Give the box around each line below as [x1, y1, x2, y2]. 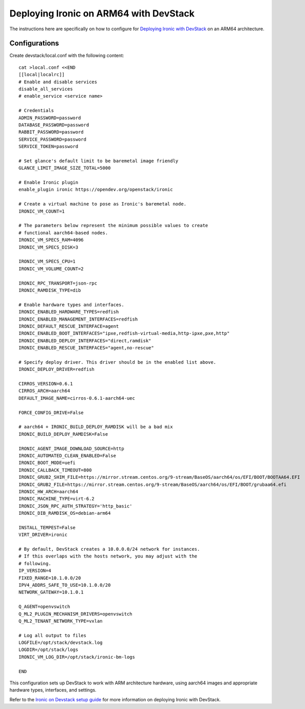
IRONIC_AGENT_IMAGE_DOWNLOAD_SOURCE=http [18, 445, 124, 452]
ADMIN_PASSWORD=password [18, 115, 81, 121]
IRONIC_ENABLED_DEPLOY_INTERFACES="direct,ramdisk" [18, 338, 151, 344]
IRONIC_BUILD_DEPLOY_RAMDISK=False [18, 431, 108, 437]
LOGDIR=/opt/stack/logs [18, 647, 79, 652]
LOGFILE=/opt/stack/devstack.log [18, 640, 103, 646]
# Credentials [18, 108, 54, 114]
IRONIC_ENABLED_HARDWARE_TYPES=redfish [18, 309, 119, 315]
